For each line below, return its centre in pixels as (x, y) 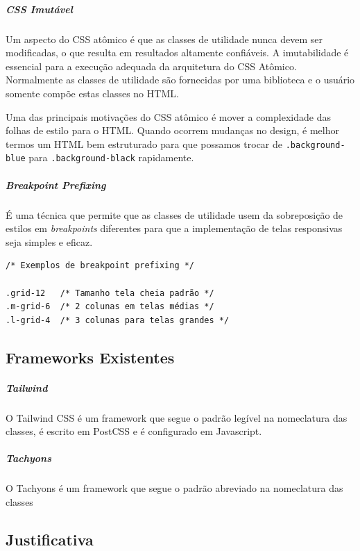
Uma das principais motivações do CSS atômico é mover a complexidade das (168, 116)
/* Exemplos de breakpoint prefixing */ (100, 266)
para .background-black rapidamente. (111, 157)
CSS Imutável (39, 9)
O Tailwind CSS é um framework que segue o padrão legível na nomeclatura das (177, 417)
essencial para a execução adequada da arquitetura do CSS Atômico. (151, 66)
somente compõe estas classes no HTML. (92, 93)
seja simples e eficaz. (49, 241)
